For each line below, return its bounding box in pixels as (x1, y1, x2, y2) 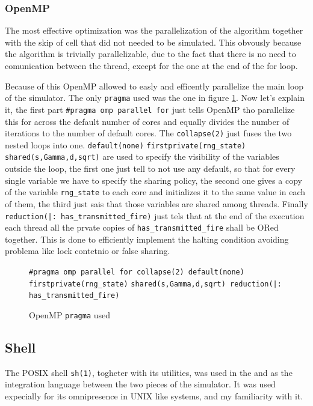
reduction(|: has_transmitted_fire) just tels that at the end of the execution (5, 209, 305, 222)
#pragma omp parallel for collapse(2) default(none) (29, 268, 244, 276)
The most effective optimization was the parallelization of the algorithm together (5, 24, 303, 37)
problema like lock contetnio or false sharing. (5, 244, 170, 257)
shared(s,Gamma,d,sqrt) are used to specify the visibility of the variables (5, 150, 279, 163)
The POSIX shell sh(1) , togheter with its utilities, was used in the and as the (5, 366, 293, 378)
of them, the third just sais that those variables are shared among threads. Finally (5, 197, 308, 210)
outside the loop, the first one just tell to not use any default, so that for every (5, 162, 296, 175)
